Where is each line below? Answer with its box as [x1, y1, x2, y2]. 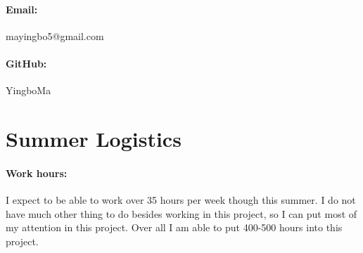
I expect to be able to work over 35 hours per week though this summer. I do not [6, 192, 356, 207]
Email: [6, 1, 38, 16]
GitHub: [6, 56, 47, 70]
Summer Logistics [6, 124, 181, 153]
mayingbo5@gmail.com [6, 28, 104, 43]
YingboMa [6, 83, 51, 98]
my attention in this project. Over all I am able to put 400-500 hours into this [6, 220, 343, 235]
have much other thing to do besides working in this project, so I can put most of [6, 206, 357, 221]
